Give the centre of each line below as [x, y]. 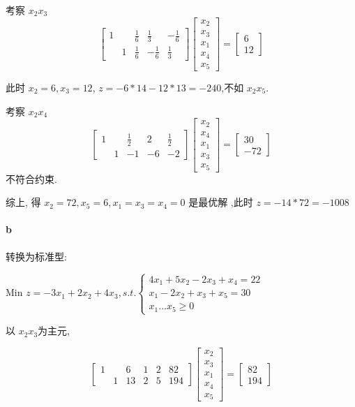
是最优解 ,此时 [221, 202]
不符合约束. [31, 178]
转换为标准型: [36, 256]
